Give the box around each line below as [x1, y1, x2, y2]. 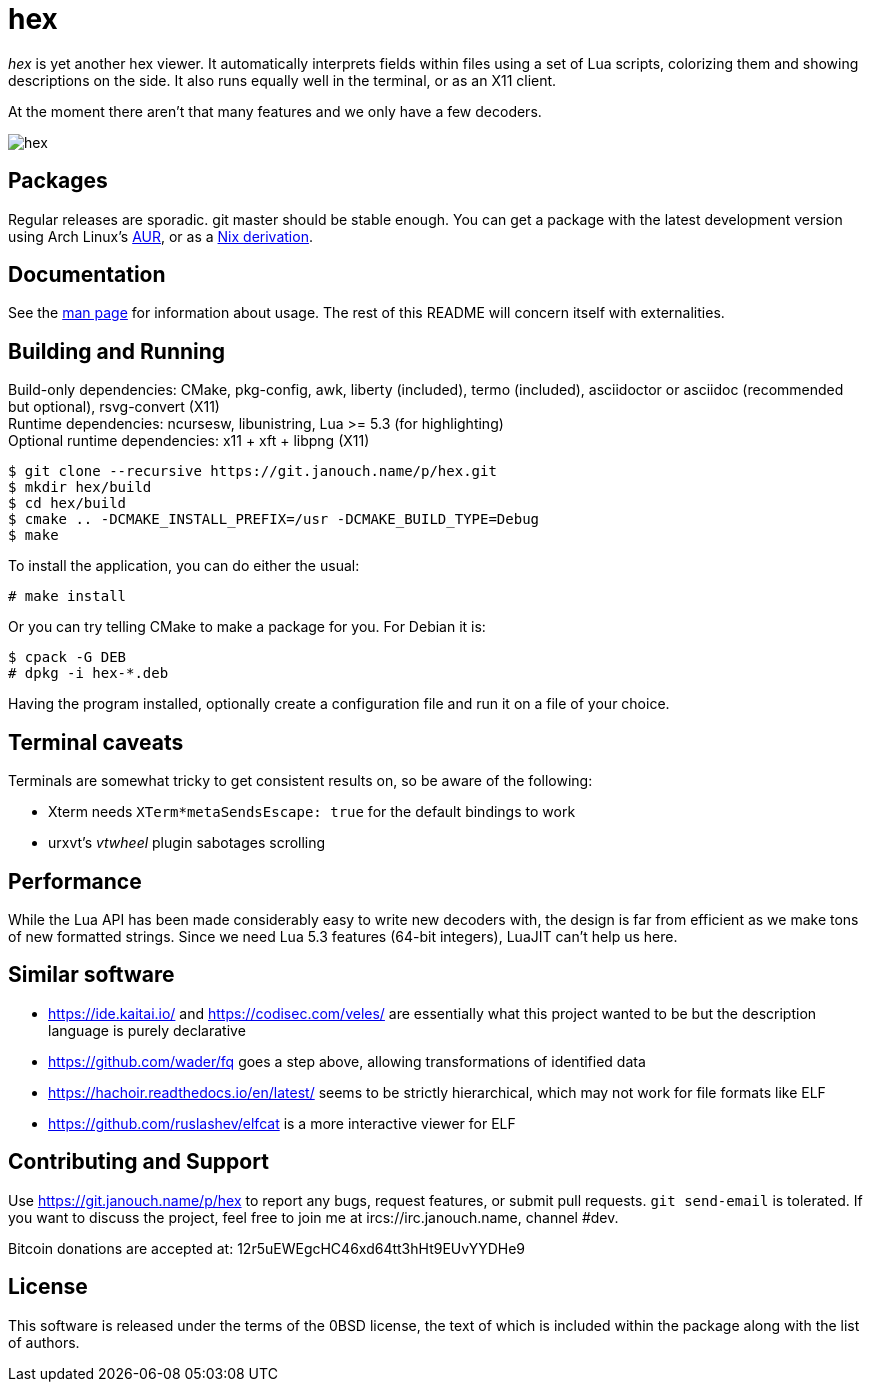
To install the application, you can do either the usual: [8, 557, 360, 575]
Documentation [8, 262, 166, 288]
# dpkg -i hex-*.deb [8, 665, 169, 682]
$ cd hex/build [8, 495, 127, 512]
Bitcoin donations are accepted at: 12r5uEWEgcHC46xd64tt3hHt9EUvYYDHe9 [8, 1239, 525, 1257]
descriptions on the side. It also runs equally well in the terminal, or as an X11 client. [8, 71, 557, 89]
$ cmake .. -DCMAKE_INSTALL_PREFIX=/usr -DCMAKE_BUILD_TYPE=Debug [8, 511, 540, 528]
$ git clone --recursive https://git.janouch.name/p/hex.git [8, 463, 497, 480]
